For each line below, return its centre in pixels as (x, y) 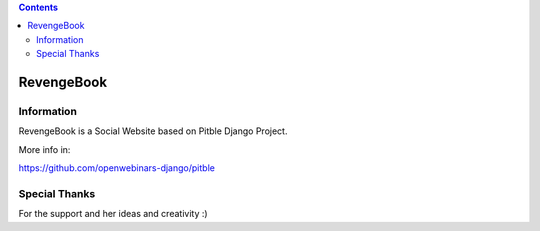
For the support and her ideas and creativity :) (113, 214)
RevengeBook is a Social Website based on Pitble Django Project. (153, 131)
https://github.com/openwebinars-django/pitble (116, 168)
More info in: (44, 149)
